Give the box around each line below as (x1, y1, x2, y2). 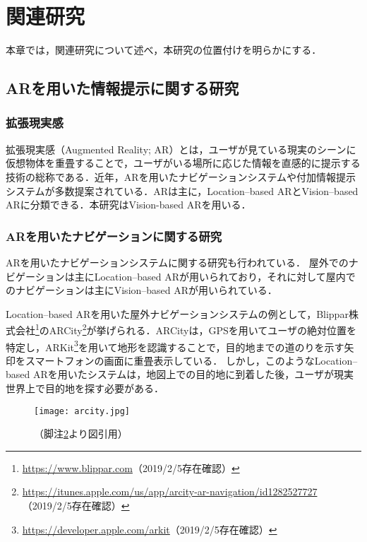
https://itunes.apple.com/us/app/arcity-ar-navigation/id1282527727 (22, 484, 318, 499)
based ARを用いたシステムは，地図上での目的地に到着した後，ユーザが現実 (6, 367, 354, 382)
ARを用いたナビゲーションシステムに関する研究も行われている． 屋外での (6, 254, 349, 269)
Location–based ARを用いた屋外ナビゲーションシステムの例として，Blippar (6, 306, 349, 321)
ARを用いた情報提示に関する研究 (6, 77, 239, 99)
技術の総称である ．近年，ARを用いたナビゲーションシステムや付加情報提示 (6, 169, 356, 184)
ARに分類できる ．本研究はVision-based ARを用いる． (6, 197, 251, 212)
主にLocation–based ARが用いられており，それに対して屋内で (74, 269, 356, 283)
